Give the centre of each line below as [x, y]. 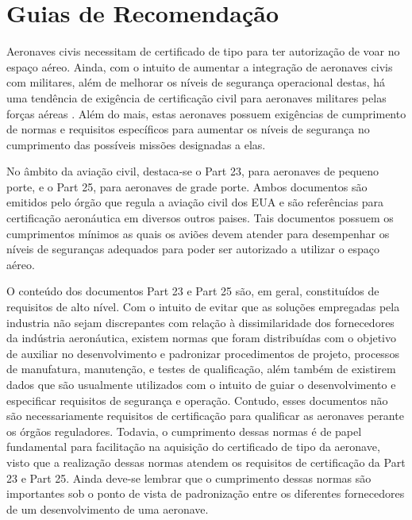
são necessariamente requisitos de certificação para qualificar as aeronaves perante [205, 416]
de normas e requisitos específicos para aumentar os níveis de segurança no [188, 129]
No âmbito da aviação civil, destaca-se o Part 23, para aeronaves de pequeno [193, 171]
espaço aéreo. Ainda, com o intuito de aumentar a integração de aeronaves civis [200, 66]
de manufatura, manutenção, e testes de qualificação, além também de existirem [201, 369]
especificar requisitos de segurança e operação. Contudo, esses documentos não [197, 400]
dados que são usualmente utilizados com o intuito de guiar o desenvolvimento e [201, 384]
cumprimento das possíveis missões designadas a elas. [136, 144]
